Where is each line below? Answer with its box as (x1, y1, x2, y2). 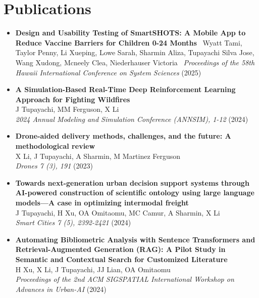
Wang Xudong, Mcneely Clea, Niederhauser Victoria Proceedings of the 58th (15, 57, 255, 67)
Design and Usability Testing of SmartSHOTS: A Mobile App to (15, 27, 246, 38)
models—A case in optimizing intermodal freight (15, 197, 189, 208)
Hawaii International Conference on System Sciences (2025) (15, 67, 201, 77)
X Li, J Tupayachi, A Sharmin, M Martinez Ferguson (15, 150, 181, 161)
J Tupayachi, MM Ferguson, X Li (15, 104, 119, 114)
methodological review (15, 141, 95, 151)
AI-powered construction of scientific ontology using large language (15, 187, 254, 198)
